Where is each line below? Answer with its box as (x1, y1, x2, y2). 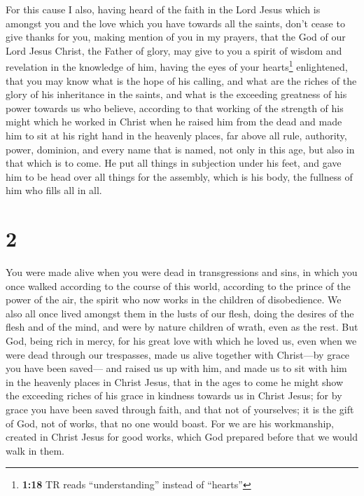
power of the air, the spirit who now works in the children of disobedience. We (6, 292, 342, 307)
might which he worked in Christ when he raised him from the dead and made (6, 114, 342, 129)
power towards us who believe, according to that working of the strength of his (6, 100, 344, 115)
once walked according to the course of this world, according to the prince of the (6, 278, 351, 293)
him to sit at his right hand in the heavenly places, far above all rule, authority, (6, 128, 347, 142)
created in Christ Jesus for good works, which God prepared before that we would (6, 429, 358, 444)
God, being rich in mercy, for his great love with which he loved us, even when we (6, 333, 357, 348)
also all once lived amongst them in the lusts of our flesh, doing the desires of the (6, 305, 354, 320)
